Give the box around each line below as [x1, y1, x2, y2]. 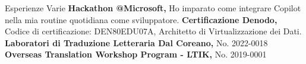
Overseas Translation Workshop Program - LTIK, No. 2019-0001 [5, 48, 267, 60]
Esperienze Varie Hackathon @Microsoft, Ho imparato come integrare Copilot [5, 2, 301, 14]
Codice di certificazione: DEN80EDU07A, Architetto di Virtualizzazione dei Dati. [5, 25, 302, 37]
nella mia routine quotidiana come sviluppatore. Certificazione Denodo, [5, 13, 277, 25]
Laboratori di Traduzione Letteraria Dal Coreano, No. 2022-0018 [5, 36, 268, 49]
